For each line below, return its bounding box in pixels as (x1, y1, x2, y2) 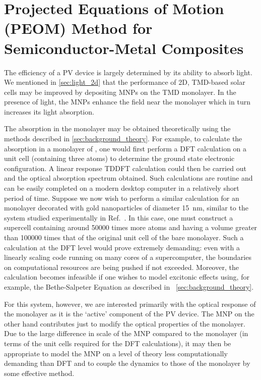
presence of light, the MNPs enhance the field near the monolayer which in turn (4, 96, 250, 107)
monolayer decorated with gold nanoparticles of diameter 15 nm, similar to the (4, 202, 248, 213)
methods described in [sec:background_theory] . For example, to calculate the (4, 133, 242, 144)
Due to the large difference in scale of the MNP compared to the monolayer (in (4, 328, 248, 339)
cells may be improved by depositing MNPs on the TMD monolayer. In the (4, 86, 236, 97)
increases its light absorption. (4, 106, 94, 117)
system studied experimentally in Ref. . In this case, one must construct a (4, 212, 233, 223)
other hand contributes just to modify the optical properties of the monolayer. (4, 318, 245, 329)
